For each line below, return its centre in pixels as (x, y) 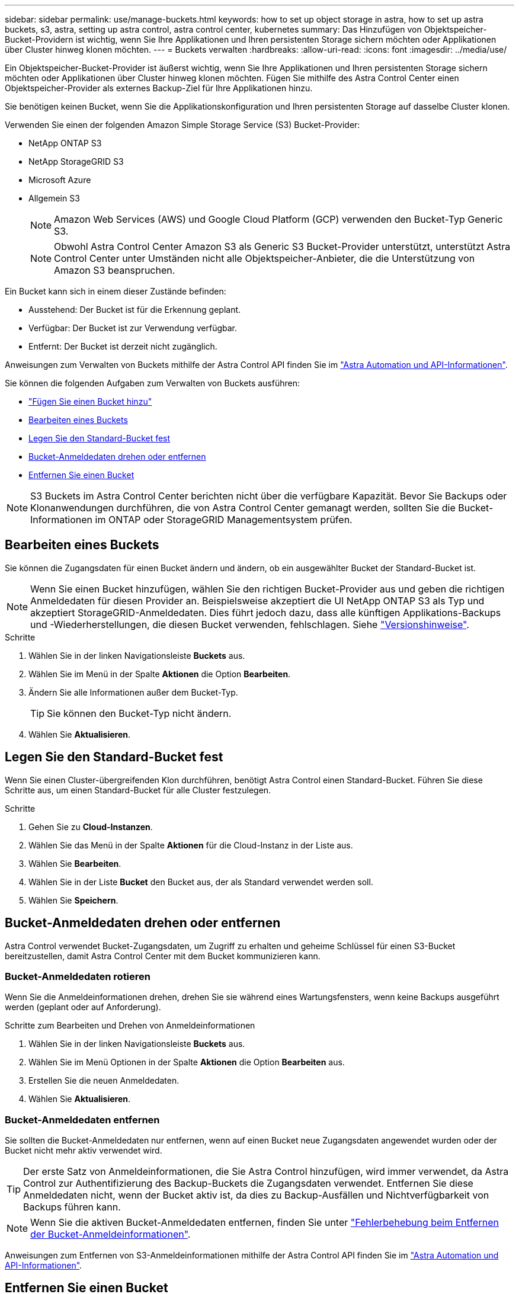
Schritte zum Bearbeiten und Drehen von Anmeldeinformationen (130, 1026)
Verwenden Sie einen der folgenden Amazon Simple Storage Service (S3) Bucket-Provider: (182, 125)
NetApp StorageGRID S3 (76, 161)
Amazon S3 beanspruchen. (115, 270)
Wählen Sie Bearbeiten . (75, 863)
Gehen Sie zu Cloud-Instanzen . (91, 827)
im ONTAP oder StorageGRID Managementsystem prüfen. (224, 520)
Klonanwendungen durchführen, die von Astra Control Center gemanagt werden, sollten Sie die (243, 508)
